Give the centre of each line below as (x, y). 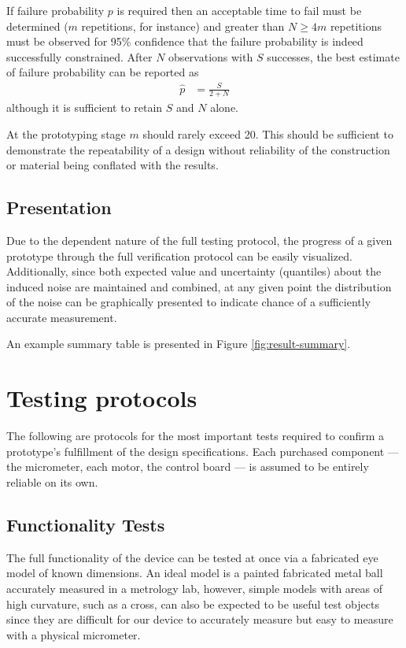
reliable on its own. (52, 481)
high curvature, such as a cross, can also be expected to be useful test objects (193, 604)
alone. (225, 107)
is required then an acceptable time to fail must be (239, 10)
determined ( (37, 26)
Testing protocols (102, 398)
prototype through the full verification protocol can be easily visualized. (179, 255)
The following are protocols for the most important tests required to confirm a (196, 436)
